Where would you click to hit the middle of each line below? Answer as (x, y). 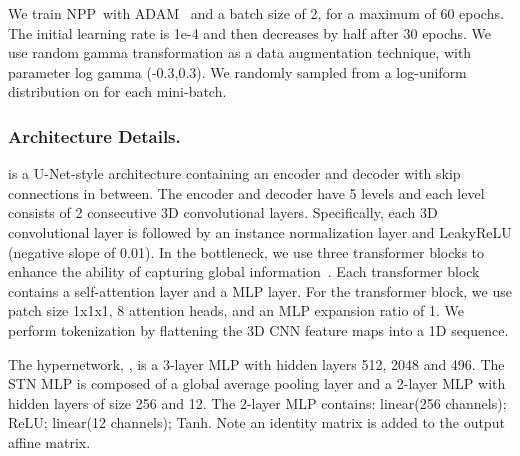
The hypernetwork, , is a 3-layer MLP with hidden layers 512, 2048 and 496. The (256, 363)
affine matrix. (49, 441)
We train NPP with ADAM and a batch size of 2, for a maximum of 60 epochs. (256, 13)
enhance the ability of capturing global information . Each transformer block (244, 271)
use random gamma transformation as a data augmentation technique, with (240, 52)
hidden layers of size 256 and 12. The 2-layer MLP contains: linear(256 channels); (257, 402)
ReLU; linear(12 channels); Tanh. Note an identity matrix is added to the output (256, 422)
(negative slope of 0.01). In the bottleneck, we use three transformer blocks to (246, 251)
